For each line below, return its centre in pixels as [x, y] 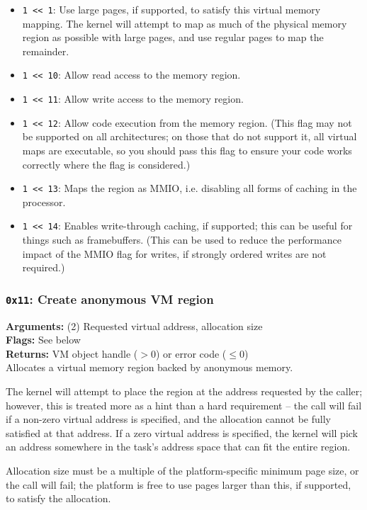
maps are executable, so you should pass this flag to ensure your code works [187, 150]
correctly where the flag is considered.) [106, 164]
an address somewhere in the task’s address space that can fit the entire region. [178, 447]
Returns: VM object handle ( [72, 353]
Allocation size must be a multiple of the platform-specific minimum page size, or [182, 470]
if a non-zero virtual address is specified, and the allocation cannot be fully [168, 419]
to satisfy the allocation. [58, 498]
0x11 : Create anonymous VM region [110, 299]
